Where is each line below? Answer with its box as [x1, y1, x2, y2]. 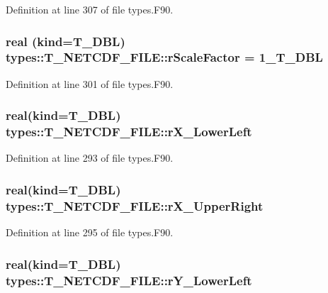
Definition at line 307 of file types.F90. [6, 2, 174, 16]
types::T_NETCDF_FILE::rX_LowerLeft [6, 123, 252, 140]
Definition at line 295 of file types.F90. [6, 225, 174, 240]
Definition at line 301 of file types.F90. [6, 76, 174, 91]
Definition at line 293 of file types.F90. [6, 150, 174, 165]
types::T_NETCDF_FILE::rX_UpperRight [6, 197, 264, 214]
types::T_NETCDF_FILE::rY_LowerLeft [6, 271, 252, 289]
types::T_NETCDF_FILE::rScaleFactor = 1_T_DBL [6, 48, 323, 66]
